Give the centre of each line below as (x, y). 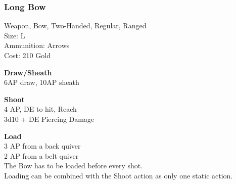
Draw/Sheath (28, 72)
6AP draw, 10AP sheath (42, 82)
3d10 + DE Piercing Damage (49, 119)
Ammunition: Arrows (37, 45)
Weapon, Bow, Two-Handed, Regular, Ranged (75, 26)
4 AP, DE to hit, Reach (40, 109)
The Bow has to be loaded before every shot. (74, 166)
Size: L (15, 35)
